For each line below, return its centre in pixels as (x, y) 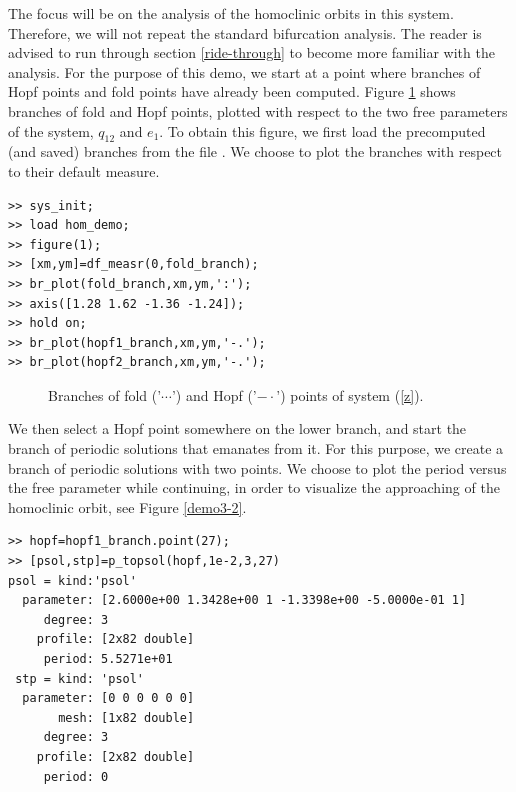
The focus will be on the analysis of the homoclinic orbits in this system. (231, 13)
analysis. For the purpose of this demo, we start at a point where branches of (244, 71)
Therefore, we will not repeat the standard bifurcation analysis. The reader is (245, 32)
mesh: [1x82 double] (126, 717)
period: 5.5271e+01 (108, 659)
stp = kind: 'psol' (80, 678)
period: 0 (76, 776)
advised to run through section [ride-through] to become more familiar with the (251, 52)
